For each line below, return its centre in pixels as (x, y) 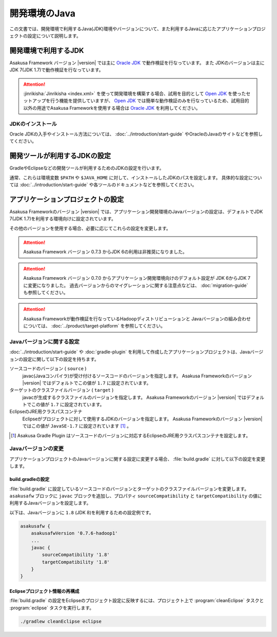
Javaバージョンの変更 (37, 449)
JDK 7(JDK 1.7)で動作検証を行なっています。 (56, 70)
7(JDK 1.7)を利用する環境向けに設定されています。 (63, 219)
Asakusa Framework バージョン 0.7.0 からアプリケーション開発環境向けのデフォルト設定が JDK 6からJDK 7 (137, 278)
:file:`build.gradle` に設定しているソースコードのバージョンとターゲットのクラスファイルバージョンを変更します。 (129, 489)
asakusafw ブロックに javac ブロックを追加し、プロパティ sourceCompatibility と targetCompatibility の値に (136, 496)
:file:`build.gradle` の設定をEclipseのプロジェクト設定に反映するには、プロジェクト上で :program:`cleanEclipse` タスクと (137, 601)
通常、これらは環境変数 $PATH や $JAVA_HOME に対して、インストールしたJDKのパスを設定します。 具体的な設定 (129, 178)
